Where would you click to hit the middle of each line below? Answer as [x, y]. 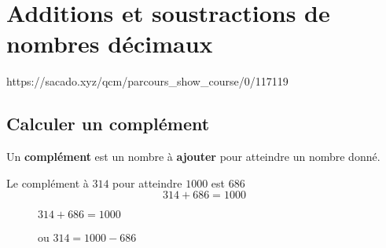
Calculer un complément [108, 124]
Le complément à [48, 182]
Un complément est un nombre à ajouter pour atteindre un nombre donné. [193, 157]
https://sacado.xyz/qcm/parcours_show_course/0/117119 [147, 81]
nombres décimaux [110, 44]
